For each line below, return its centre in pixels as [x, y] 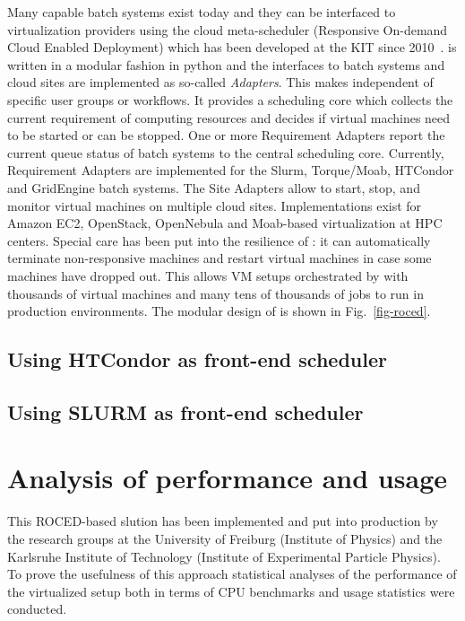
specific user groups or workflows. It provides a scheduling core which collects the [230, 99]
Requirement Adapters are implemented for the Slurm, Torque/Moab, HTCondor [231, 170]
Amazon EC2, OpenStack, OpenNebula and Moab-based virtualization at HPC [225, 223]
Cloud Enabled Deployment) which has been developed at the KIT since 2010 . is [232, 47]
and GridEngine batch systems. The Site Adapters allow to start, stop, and [214, 187]
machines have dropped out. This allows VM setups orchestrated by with [208, 275]
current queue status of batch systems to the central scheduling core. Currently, [226, 152]
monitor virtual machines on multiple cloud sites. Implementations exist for [215, 205]
